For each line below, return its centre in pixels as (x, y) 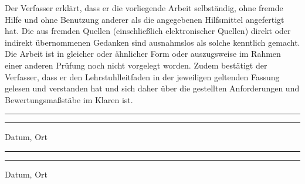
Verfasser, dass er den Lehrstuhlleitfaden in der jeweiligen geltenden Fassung (142, 76)
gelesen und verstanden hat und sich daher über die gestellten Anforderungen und (152, 88)
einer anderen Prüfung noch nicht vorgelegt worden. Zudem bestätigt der (136, 65)
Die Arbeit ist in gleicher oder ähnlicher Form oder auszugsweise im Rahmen (143, 54)
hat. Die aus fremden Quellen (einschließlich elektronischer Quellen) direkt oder (148, 31)
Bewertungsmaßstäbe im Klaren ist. (69, 99)
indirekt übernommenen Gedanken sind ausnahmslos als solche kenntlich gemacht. (152, 42)
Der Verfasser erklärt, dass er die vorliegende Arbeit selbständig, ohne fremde (144, 8)
